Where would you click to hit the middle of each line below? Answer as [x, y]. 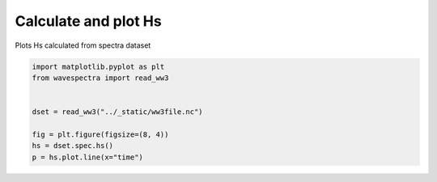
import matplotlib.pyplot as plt [98, 66]
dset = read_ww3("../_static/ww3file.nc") [117, 112]
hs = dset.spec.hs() [72, 146]
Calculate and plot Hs [88, 21]
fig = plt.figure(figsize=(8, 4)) [100, 134]
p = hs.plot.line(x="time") [87, 157]
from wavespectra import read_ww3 [100, 78]
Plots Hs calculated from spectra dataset [83, 45]
